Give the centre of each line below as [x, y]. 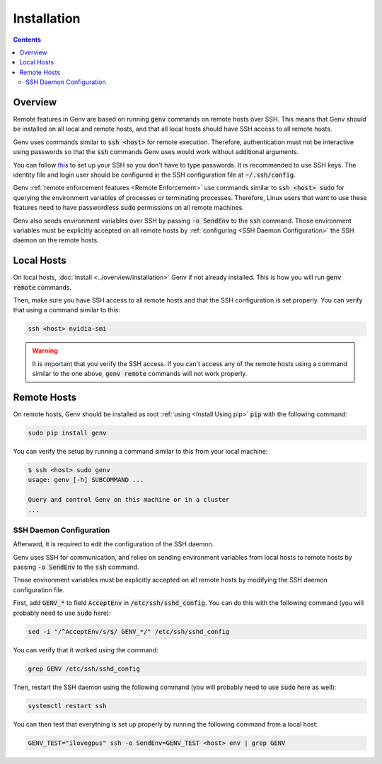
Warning [45, 351]
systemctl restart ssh [67, 706]
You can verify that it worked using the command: [86, 650]
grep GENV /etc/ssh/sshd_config [84, 669]
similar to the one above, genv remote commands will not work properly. [140, 374]
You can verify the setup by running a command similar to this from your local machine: [140, 452]
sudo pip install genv [67, 433]
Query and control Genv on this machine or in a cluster [129, 500]
